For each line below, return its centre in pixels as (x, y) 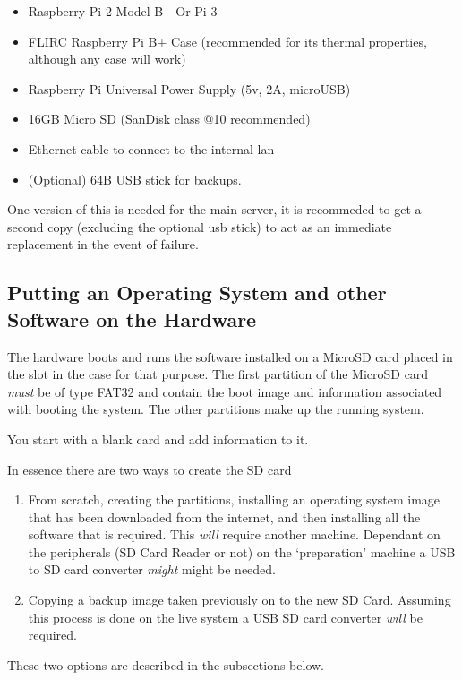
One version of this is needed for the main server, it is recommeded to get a (214, 209)
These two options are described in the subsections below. (166, 664)
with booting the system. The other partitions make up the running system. (216, 409)
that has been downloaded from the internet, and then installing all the (224, 516)
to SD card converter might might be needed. (152, 569)
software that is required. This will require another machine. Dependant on (234, 534)
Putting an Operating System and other (197, 293)
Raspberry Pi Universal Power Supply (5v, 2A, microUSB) (189, 88)
